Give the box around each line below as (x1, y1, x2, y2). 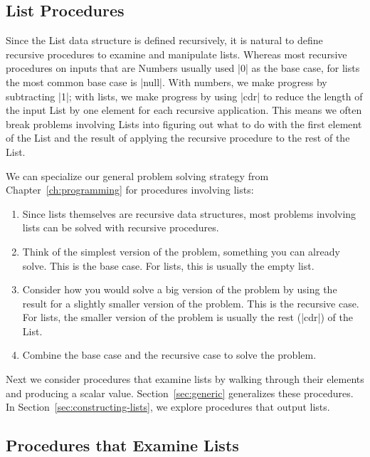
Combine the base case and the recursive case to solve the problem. (22, 347, 317, 362)
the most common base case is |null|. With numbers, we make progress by (6, 74, 327, 89)
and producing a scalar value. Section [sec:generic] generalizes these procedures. (6, 385, 354, 400)
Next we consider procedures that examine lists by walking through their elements (6, 372, 364, 387)
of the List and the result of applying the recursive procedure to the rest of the (6, 130, 350, 145)
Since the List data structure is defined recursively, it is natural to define (6, 33, 323, 48)
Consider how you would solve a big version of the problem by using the (22, 282, 337, 297)
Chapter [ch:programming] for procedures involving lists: (6, 182, 254, 197)
